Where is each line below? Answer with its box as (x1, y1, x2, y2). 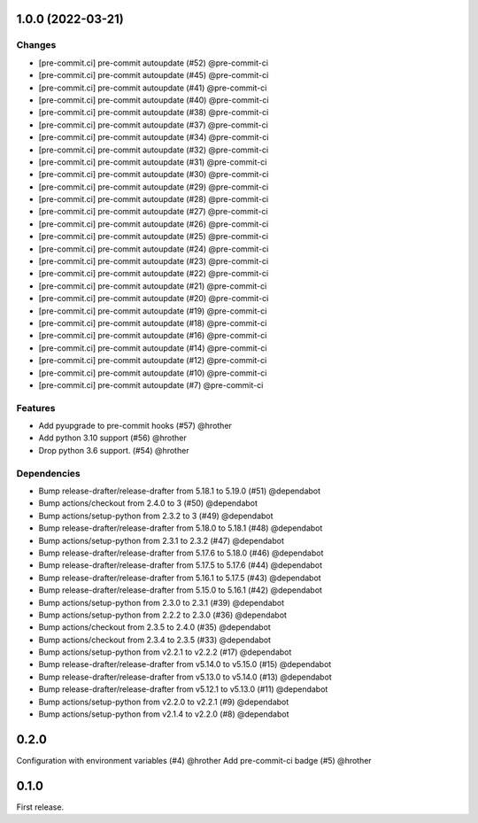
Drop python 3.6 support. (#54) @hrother (38, 445, 189, 455)
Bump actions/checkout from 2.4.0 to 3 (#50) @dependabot (38, 498, 258, 509)
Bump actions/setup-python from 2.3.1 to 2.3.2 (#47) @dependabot (38, 535, 285, 546)
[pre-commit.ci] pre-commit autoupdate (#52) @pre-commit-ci (38, 58, 269, 68)
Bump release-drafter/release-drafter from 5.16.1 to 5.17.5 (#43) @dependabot (38, 572, 322, 583)
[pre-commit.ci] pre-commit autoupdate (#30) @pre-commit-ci (38, 169, 269, 180)
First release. (16, 802, 65, 812)
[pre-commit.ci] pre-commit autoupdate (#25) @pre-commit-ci (38, 231, 269, 242)
